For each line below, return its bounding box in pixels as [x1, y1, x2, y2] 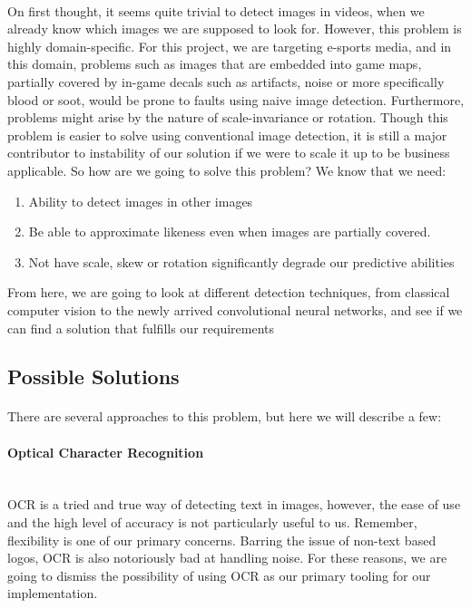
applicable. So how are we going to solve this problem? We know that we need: [7, 160, 446, 179]
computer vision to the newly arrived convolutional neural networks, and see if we [7, 300, 463, 319]
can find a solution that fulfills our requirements [7, 318, 274, 337]
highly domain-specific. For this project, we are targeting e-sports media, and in [7, 36, 452, 55]
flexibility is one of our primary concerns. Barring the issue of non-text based [7, 530, 437, 549]
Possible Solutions [7, 362, 180, 391]
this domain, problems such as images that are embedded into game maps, [7, 54, 422, 73]
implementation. [7, 584, 98, 603]
